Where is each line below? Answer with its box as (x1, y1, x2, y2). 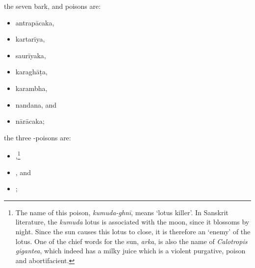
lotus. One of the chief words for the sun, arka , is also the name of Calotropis (15, 236, 248, 246)
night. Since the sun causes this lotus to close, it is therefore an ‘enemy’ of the (15, 226, 251, 236)
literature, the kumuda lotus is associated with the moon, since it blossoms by (15, 217, 250, 227)
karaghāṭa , (15, 67, 48, 77)
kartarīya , (15, 34, 45, 44)
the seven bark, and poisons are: (4, 1, 101, 11)
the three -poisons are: (4, 132, 71, 142)
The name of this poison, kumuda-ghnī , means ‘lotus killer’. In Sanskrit (15, 207, 229, 217)
